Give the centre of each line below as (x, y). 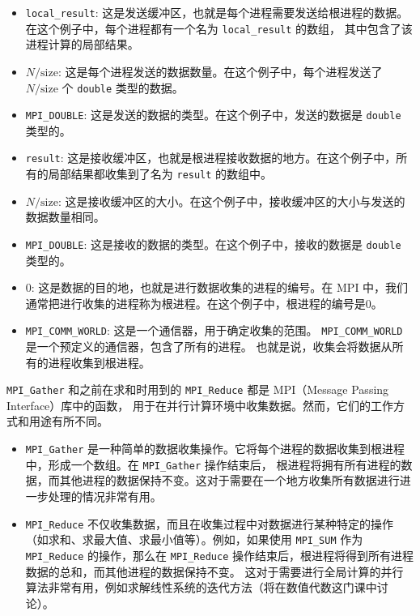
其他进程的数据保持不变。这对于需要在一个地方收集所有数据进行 (229, 480)
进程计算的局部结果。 (82, 44)
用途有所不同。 (68, 421)
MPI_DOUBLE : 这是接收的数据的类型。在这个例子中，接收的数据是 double (213, 244)
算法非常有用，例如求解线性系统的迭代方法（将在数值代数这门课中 (201, 587)
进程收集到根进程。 (99, 362)
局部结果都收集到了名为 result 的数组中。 (160, 174)
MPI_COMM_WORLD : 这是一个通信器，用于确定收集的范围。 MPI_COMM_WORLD (214, 330)
